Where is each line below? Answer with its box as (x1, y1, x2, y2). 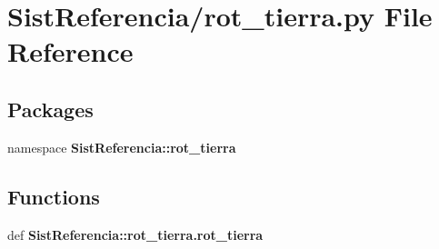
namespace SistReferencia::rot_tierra (7, 137, 236, 156)
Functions (7, 182, 100, 210)
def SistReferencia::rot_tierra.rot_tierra (7, 224, 264, 244)
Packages (7, 95, 94, 123)
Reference (7, 33, 134, 70)
